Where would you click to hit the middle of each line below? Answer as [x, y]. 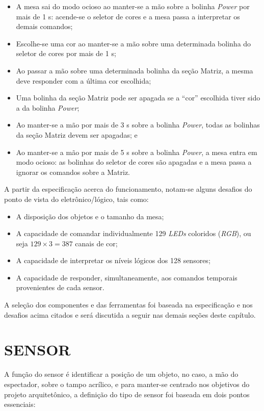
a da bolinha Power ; [48, 107]
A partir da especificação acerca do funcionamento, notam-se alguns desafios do [128, 189]
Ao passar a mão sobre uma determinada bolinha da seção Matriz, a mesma [135, 70]
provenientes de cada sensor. [60, 287]
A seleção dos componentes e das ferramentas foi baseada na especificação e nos [128, 305]
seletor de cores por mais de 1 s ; [66, 53]
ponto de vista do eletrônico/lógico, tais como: [76, 199]
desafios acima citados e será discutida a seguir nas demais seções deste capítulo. [130, 314]
